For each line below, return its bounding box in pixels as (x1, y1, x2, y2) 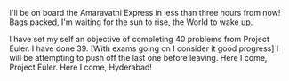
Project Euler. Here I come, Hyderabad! (9, 62, 153, 72)
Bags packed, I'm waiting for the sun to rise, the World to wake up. (9, 17, 253, 27)
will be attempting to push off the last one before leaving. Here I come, (9, 53, 268, 63)
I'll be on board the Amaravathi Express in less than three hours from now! (9, 8, 281, 18)
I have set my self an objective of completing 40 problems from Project (9, 34, 269, 44)
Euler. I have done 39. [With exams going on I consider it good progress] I (9, 43, 279, 54)
